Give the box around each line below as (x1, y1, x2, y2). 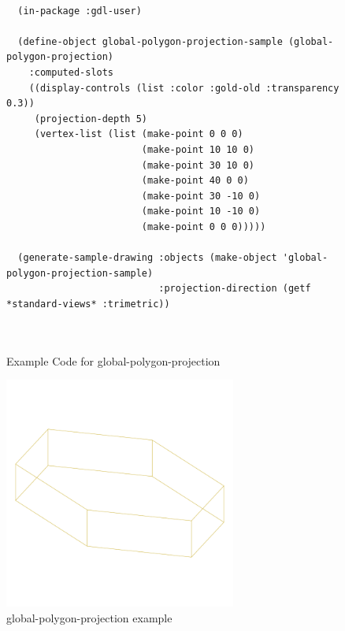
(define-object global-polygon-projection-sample (17, 35, 283, 47)
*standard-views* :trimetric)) (6, 298, 170, 310)
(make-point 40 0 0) (141, 175, 249, 187)
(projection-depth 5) (34, 113, 147, 124)
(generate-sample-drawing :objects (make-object (17, 252, 277, 264)
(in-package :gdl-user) (17, 5, 142, 17)
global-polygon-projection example (6, 609, 172, 625)
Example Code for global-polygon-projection (6, 352, 221, 369)
